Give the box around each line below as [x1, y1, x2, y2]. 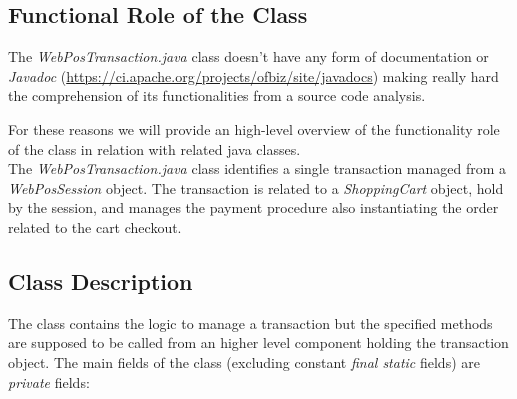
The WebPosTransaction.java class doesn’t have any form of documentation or [8, 46, 489, 67]
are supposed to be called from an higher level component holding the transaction [8, 332, 509, 353]
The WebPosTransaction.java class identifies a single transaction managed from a [8, 158, 507, 179]
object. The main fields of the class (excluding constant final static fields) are [8, 351, 480, 372]
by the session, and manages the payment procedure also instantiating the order [8, 197, 499, 218]
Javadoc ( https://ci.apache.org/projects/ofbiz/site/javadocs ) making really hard [8, 65, 499, 86]
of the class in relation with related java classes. [8, 138, 301, 159]
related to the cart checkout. [8, 216, 182, 237]
